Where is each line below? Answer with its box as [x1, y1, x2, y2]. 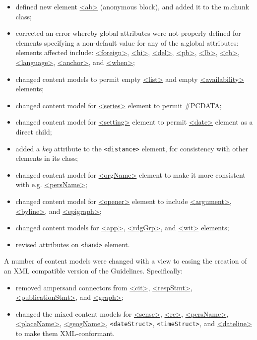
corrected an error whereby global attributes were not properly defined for [15, 28, 241, 38]
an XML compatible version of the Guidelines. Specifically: [4, 266, 183, 275]
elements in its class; [15, 153, 78, 163]
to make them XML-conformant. [15, 328, 115, 339]
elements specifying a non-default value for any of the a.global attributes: [15, 37, 239, 48]
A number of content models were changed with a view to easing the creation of [4, 256, 247, 266]
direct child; [15, 126, 52, 136]
